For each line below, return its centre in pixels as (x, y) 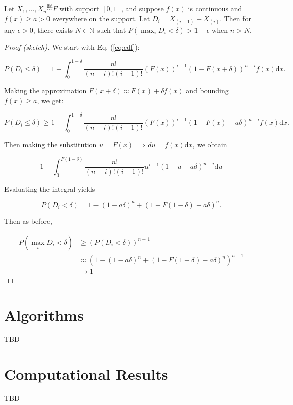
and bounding (207, 91)
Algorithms (44, 314)
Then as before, (28, 221)
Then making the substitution (51, 144)
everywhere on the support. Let (101, 18)
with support (79, 8)
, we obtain (210, 144)
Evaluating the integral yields (50, 188)
